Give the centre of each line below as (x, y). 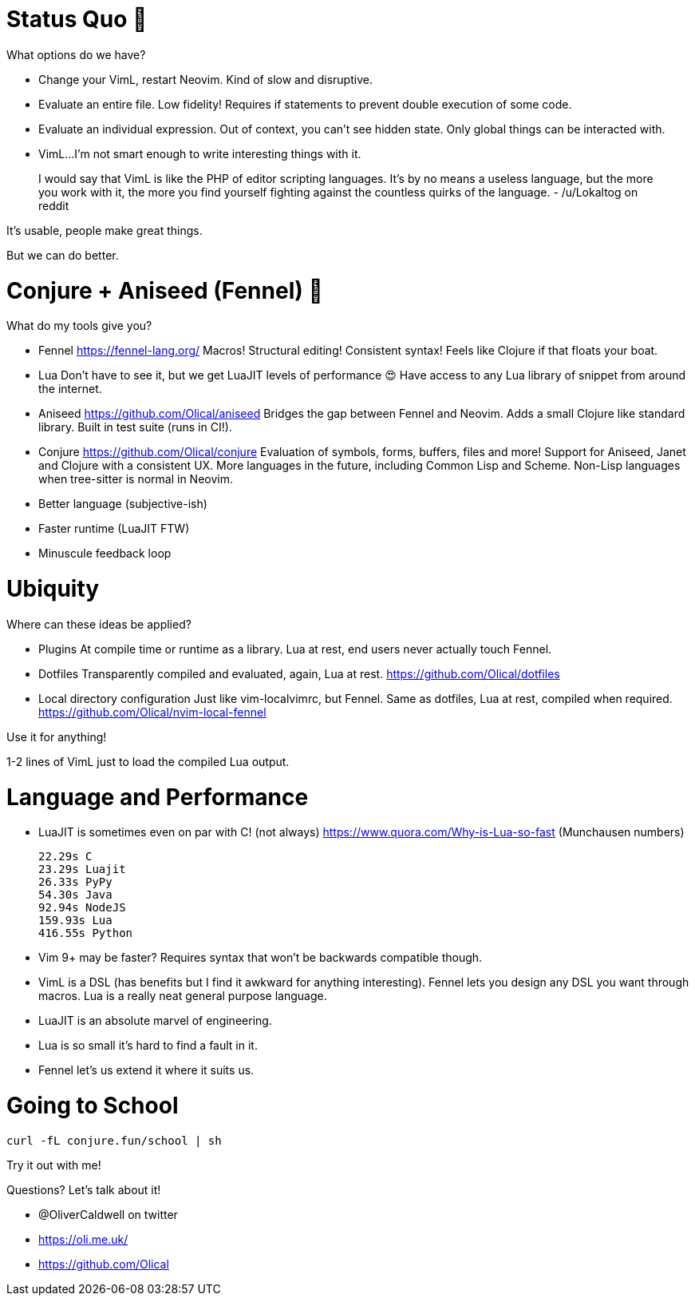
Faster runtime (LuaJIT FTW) (114, 529)
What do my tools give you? (79, 326)
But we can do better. (63, 255)
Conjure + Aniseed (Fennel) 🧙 (165, 290)
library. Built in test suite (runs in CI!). (135, 427)
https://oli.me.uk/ (83, 1239)
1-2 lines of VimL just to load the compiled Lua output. (148, 761)
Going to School (93, 1106)
